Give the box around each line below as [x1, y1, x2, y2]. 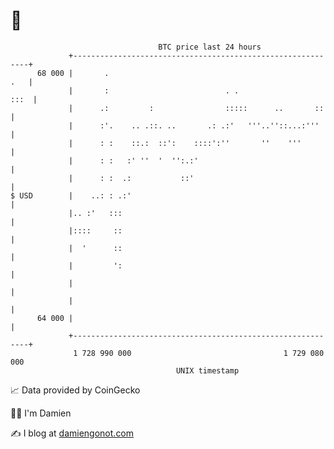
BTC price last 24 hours [158, 42, 262, 52]
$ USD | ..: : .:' [10, 190, 132, 201]
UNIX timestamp [175, 365, 240, 376]
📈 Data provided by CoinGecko [10, 384, 141, 396]
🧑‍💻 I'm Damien [10, 407, 72, 419]
